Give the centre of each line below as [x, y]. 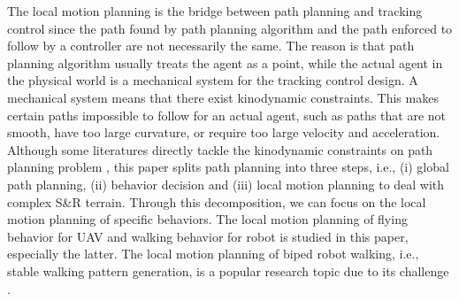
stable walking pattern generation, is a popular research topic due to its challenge [228, 270]
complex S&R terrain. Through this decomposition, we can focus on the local [217, 201]
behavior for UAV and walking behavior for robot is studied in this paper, [208, 236]
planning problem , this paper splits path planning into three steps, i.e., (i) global [228, 167]
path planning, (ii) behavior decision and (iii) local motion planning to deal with [226, 184]
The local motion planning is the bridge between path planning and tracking [215, 11]
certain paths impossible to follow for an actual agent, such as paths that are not [227, 115]
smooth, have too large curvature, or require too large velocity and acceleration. [224, 132]
